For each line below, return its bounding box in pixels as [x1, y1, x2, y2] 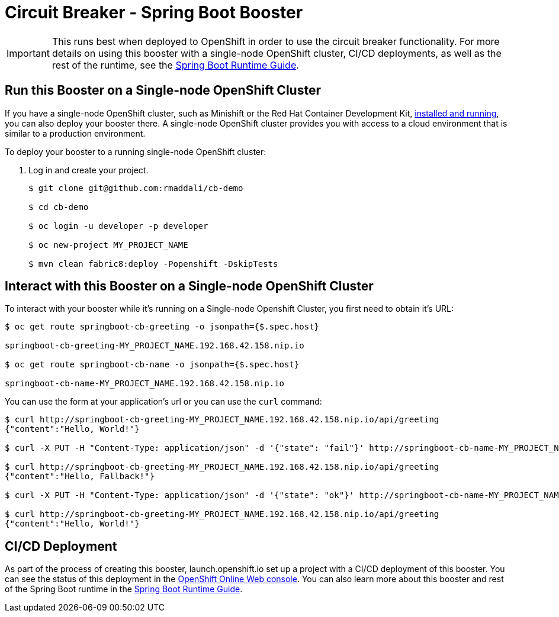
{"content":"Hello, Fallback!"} [5, 471, 155, 482]
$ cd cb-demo [28, 202, 89, 212]
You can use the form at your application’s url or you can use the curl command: [5, 396, 322, 407]
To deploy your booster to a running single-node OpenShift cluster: [5, 146, 266, 157]
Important [7, 47, 50, 59]
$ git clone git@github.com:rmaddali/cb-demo [28, 183, 243, 193]
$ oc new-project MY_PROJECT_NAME [28, 240, 188, 250]
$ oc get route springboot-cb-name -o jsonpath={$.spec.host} [5, 360, 300, 370]
